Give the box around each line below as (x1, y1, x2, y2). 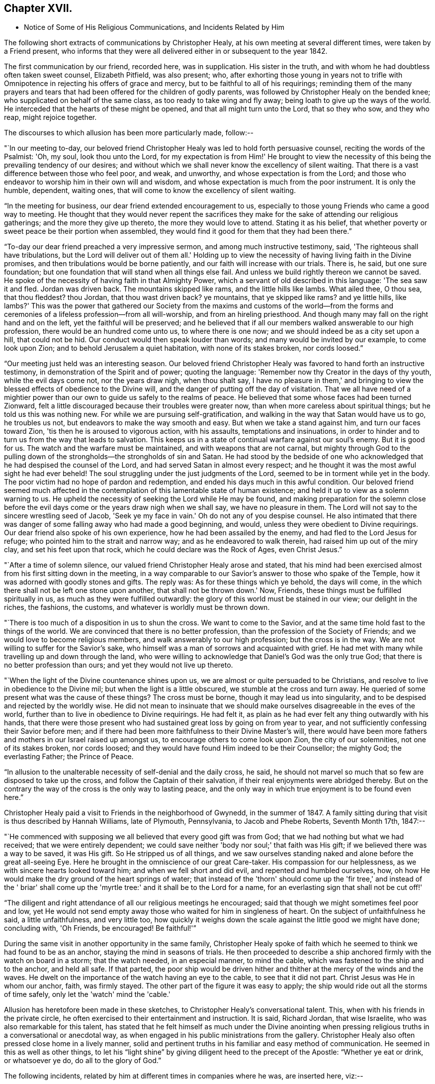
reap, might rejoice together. (4, 113, 97, 122)
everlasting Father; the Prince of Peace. (4, 752, 134, 761)
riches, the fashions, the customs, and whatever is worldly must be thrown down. (4, 603, 270, 612)
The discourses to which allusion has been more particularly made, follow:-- (4, 128, 254, 137)
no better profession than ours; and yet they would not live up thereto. (4, 661, 233, 670)
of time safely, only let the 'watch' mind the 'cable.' (4, 990, 171, 999)
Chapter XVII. (4, 2, 73, 14)
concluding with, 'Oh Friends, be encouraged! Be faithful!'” (4, 924, 196, 933)
